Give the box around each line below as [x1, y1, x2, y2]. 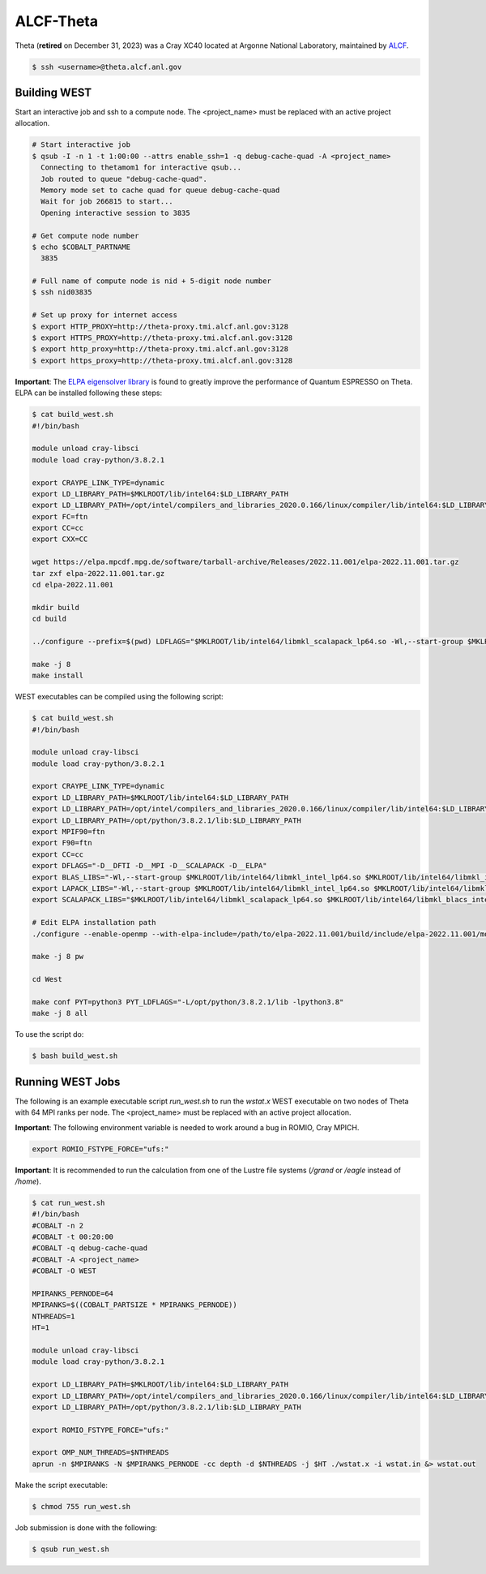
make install [32, 671, 84, 681]
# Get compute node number [32, 231, 139, 240]
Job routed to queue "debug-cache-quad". [40, 174, 208, 183]
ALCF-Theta [15, 12, 99, 30]
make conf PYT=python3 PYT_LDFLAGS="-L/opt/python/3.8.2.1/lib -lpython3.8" [32, 997, 344, 1006]
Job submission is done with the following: [15, 1522, 158, 1533]
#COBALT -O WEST [32, 1267, 97, 1275]
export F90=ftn [32, 838, 92, 848]
